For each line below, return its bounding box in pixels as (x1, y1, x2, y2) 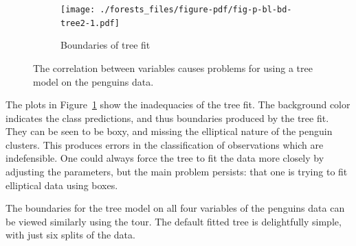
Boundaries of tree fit (60, 38, 151, 52)
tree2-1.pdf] (60, 18, 120, 28)
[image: (60, 5, 96, 14)
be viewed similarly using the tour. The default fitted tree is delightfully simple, (5, 214, 342, 228)
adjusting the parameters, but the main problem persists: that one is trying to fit (5, 164, 348, 179)
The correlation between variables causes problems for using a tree (33, 60, 313, 75)
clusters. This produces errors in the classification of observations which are (5, 137, 324, 151)
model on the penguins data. (33, 74, 154, 88)
